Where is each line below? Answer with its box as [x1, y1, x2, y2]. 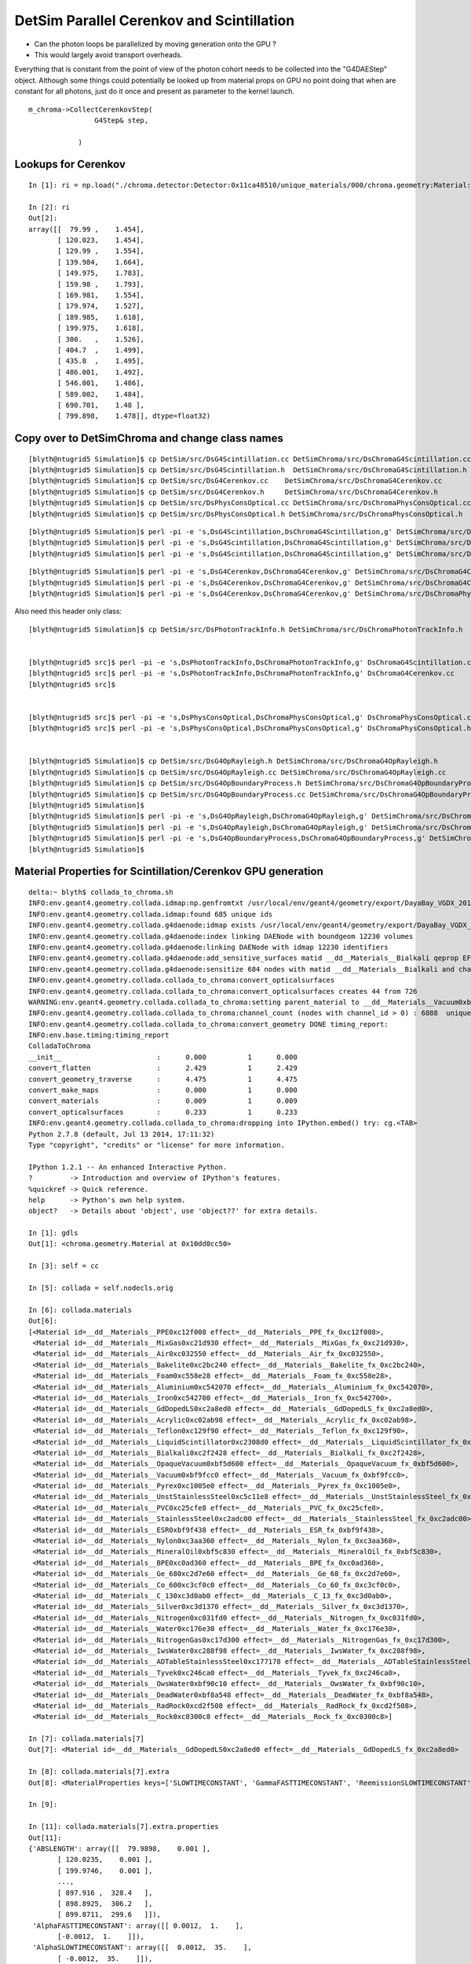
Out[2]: [28, 214, 58, 223]
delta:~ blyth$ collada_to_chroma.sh [28, 888, 174, 896]
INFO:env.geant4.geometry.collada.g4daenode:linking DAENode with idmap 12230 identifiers [28, 943, 389, 951]
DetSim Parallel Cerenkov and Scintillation [14, 12, 295, 29]
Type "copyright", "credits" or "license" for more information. [28, 1140, 286, 1149]
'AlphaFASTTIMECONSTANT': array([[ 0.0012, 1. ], [32, 1921, 244, 1930]
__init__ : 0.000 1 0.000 [28, 1053, 298, 1061]
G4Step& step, [94, 115, 149, 125]
